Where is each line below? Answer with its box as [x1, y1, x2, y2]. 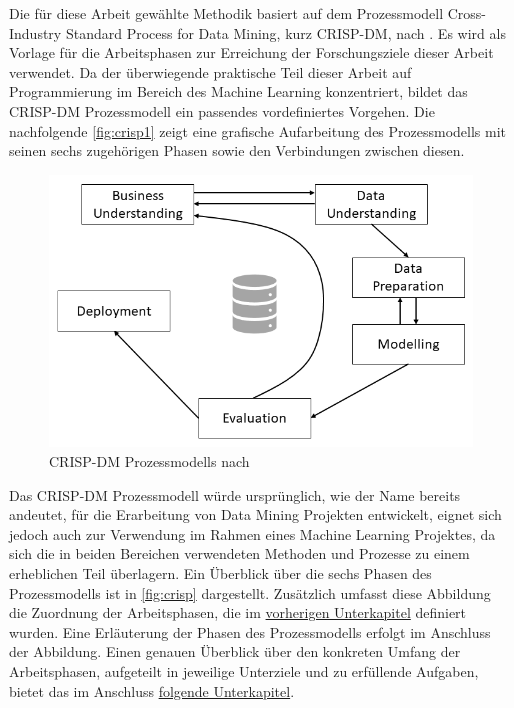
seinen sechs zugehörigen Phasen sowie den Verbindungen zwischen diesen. [9, 140, 465, 161]
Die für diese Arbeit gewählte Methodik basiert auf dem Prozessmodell [9, 3, 444, 23]
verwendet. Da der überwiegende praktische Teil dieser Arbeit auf [9, 61, 412, 82]
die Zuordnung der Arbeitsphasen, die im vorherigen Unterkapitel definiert [9, 602, 467, 623]
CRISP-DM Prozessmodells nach [49, 451, 250, 471]
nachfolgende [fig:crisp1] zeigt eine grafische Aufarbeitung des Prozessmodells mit [9, 120, 507, 141]
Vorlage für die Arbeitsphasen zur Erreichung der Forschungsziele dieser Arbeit [9, 42, 494, 63]
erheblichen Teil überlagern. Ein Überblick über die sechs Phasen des [9, 562, 432, 583]
